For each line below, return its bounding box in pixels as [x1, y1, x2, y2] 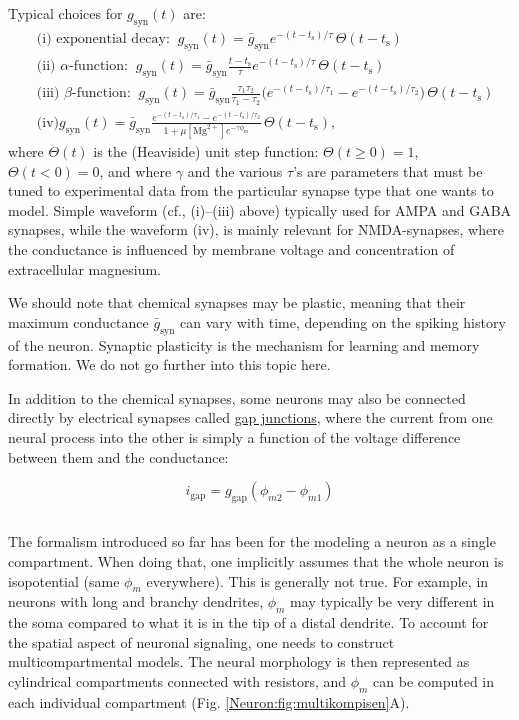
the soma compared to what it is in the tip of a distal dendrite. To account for [8, 612, 489, 633]
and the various [187, 160, 283, 181]
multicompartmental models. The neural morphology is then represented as [8, 651, 470, 672]
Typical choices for [8, 3, 123, 23]
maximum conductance [8, 311, 149, 332]
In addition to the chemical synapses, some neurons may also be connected [8, 387, 466, 408]
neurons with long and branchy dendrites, [8, 591, 264, 612]
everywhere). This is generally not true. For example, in [146, 570, 489, 591]
